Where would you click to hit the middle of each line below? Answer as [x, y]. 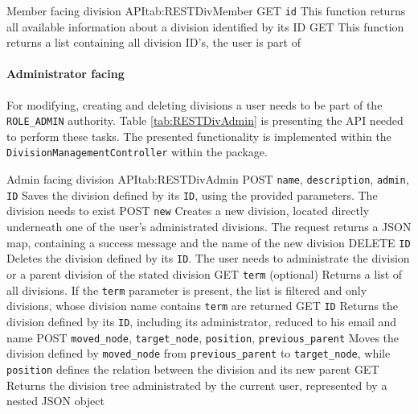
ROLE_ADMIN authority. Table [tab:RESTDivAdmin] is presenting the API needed [205, 120]
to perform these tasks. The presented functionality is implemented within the [199, 136]
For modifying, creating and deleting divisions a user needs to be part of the [195, 104]
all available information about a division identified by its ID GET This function [205, 26]
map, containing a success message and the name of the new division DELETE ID [209, 242]
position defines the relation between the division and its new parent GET [193, 368]
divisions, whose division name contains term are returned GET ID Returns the [203, 306]
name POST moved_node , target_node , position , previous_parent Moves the [203, 337]
